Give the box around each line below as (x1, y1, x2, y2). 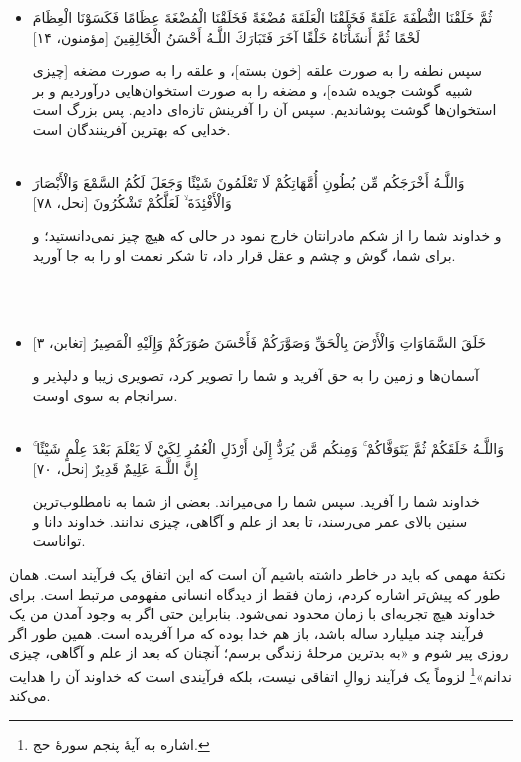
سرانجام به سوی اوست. (32, 384, 178, 405)
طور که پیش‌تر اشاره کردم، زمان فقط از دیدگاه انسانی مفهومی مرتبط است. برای (9, 583, 501, 604)
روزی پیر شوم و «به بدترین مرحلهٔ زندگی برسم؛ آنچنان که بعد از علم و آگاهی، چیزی (9, 642, 509, 663)
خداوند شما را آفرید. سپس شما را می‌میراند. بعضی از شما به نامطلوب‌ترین (32, 491, 480, 512)
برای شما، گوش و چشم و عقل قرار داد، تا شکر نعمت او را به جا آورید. (32, 244, 456, 265)
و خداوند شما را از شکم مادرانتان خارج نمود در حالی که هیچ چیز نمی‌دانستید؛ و (32, 225, 502, 246)
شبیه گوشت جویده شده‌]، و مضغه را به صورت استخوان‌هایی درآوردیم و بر (32, 79, 473, 100)
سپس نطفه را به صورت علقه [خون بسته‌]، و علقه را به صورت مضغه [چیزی (32, 60, 482, 81)
